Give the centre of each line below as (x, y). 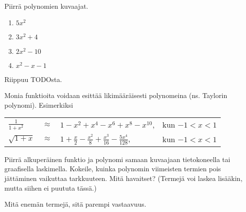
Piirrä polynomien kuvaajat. (46, 6)
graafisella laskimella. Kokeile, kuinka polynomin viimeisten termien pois (113, 169)
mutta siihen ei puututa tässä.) (51, 188)
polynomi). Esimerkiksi (39, 105)
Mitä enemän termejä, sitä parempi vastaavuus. (75, 204)
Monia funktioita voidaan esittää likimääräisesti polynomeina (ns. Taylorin (116, 95)
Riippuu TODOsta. (33, 79)
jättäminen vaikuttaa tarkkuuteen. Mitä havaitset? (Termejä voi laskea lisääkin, (123, 178)
